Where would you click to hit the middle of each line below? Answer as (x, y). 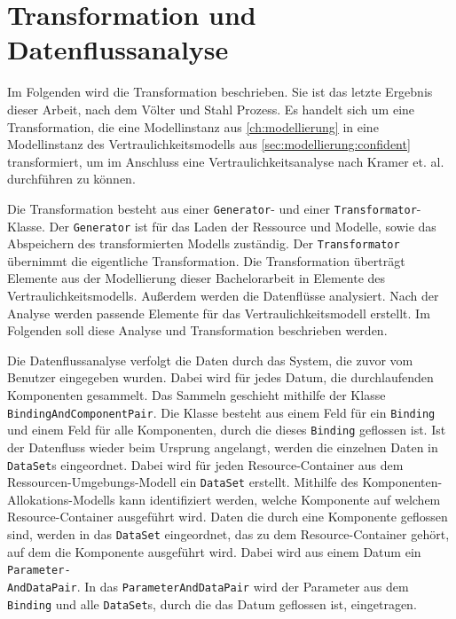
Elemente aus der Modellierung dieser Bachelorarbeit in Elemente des (197, 278)
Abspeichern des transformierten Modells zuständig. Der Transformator (204, 243)
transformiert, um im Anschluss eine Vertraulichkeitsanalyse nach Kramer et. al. (226, 161)
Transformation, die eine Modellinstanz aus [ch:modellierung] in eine (193, 126)
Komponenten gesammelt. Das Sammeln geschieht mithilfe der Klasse (197, 395)
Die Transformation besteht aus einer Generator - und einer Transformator (212, 208)
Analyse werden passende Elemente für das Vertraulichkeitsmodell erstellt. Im (219, 313)
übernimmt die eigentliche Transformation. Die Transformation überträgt (206, 260)
